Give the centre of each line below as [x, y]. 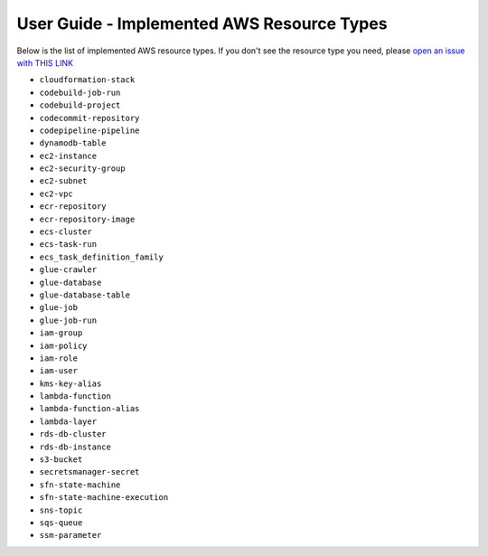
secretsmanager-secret [89, 472]
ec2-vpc [56, 193]
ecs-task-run [68, 245]
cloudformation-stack [87, 80]
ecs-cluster [66, 232]
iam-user [59, 371]
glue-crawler [68, 270]
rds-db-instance [75, 447]
